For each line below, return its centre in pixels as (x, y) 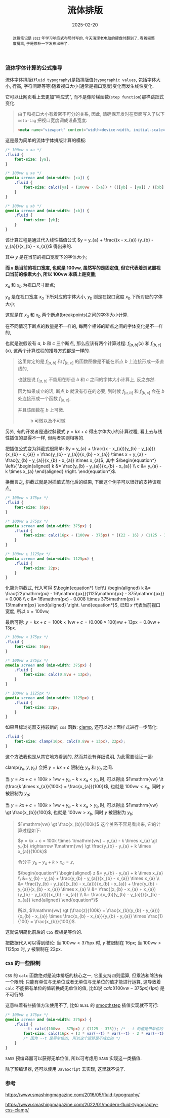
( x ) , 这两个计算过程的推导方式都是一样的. (48, 351)
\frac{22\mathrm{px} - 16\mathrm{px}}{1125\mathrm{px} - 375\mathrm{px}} (85, 594)
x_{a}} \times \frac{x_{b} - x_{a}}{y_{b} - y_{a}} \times (91, 916)
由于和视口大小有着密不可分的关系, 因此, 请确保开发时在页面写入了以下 (91, 114)
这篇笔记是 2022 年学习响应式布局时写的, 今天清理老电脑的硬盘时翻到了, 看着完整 (84, 38)
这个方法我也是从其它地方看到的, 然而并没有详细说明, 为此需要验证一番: (79, 756)
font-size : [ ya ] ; (33, 159)
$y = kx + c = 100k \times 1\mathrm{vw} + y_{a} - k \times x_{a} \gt (88, 840)
